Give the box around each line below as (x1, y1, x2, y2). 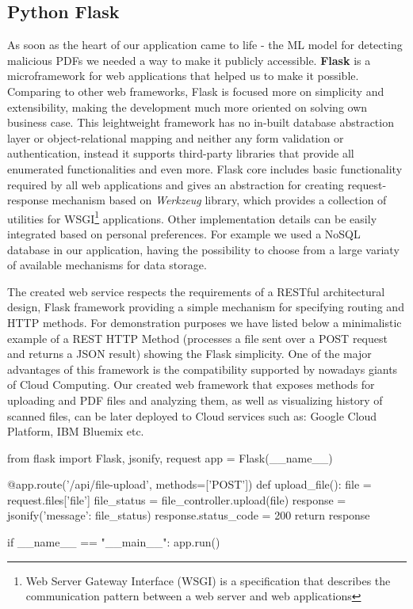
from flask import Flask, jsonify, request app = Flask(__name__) (7, 449, 333, 466)
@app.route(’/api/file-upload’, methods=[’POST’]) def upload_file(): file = (7, 476, 372, 493)
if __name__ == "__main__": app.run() (7, 534, 220, 550)
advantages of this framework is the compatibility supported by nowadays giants (7, 360, 398, 377)
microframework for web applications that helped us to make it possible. (7, 67, 359, 84)
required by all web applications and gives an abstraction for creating (7, 176, 344, 192)
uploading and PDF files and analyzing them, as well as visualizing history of (7, 391, 383, 408)
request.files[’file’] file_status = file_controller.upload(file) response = (7, 491, 346, 508)
